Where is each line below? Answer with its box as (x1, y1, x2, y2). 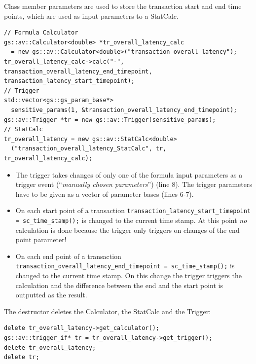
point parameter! (15, 234, 67, 245)
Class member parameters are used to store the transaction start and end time (4, 1, 242, 11)
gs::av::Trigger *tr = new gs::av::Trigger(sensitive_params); (4, 116, 216, 123)
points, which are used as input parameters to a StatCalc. (4, 10, 179, 21)
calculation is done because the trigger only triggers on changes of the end (15, 224, 240, 235)
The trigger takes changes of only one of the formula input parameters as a (15, 169, 243, 180)
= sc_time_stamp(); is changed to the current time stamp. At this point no (15, 215, 247, 225)
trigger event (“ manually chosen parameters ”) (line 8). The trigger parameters (15, 179, 252, 189)
